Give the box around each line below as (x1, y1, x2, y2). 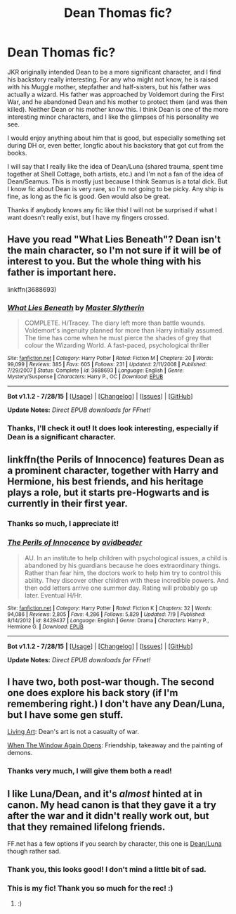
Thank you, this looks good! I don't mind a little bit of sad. (7, 865, 206, 875)
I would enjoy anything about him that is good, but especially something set (7, 134, 226, 142)
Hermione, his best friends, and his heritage (7, 476, 204, 488)
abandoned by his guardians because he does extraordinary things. (24, 561, 221, 569)
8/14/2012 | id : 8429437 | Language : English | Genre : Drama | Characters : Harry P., (7, 617, 209, 624)
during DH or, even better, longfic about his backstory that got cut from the (7, 141, 224, 149)
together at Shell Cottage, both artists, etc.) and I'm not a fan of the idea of (7, 169, 223, 178)
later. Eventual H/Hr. (24, 591, 83, 599)
